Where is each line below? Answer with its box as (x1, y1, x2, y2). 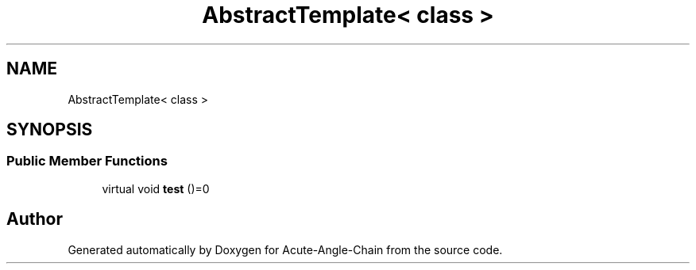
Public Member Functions (6, 153, 168, 169)
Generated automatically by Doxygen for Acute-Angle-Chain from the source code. (68, 242, 503, 257)
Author (6, 209, 63, 230)
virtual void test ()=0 (102, 181, 210, 196)
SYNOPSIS (6, 120, 93, 140)
